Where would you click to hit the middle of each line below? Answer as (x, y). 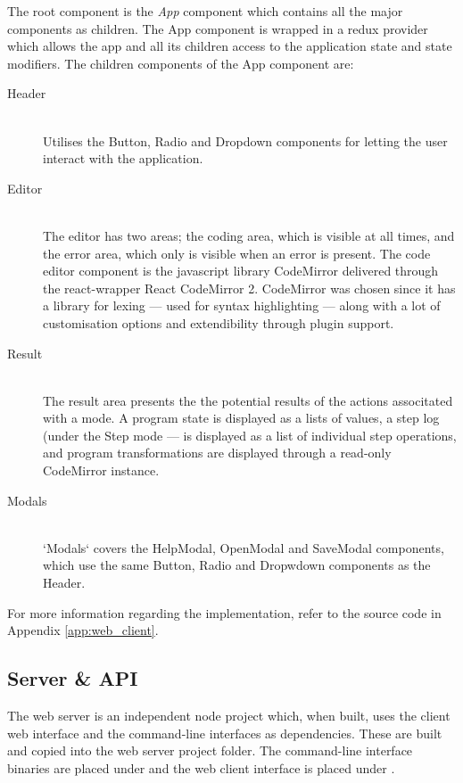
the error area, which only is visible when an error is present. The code (237, 253)
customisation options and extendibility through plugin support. (219, 322)
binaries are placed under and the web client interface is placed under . (201, 767)
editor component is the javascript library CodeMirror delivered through (241, 271)
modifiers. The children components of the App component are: (181, 63)
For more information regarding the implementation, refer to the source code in (224, 612)
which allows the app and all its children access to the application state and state (230, 46)
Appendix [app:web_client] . (83, 630)
